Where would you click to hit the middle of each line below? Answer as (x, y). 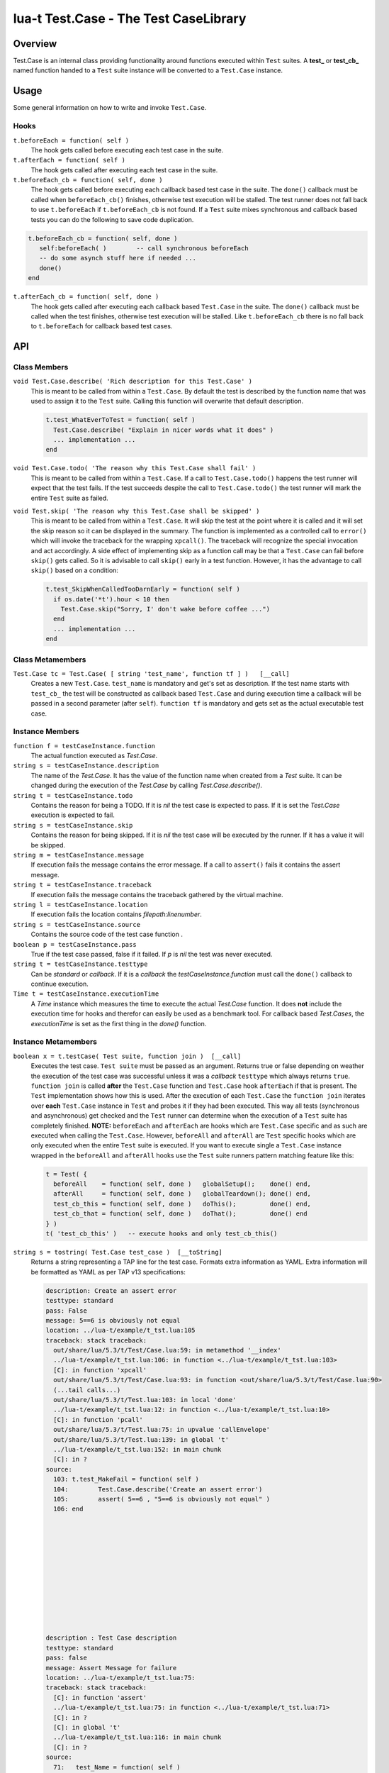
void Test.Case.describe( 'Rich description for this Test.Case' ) (133, 382)
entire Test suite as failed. (70, 498)
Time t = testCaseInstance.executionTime (86, 994)
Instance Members (46, 732)
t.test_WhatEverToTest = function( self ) (120, 420)
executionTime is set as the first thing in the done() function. (119, 1023)
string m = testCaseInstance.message (79, 855)
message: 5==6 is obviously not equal (113, 1320)
